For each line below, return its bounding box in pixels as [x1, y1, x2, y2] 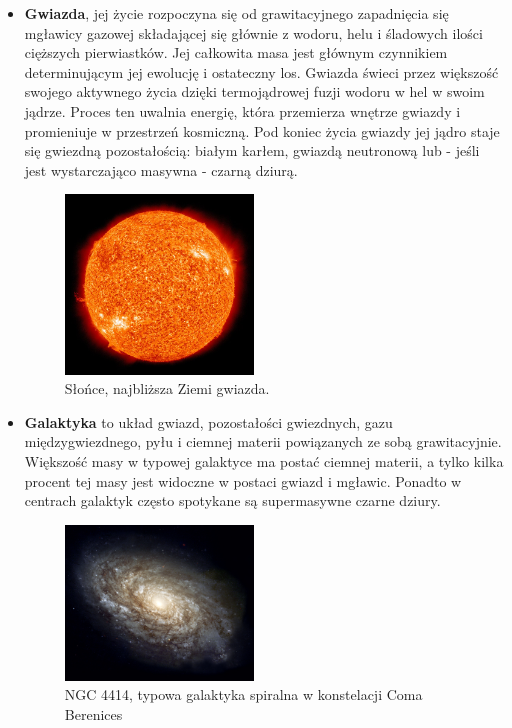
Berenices [64, 703, 123, 724]
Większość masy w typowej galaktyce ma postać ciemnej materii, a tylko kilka [24, 450, 504, 471]
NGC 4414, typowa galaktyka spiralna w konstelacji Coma [64, 684, 423, 705]
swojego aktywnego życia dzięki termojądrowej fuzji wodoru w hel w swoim [24, 81, 485, 102]
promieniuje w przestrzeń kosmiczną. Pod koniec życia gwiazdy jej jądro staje [24, 120, 500, 141]
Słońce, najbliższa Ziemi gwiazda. [64, 378, 270, 399]
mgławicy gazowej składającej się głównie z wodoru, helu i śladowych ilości [24, 22, 483, 43]
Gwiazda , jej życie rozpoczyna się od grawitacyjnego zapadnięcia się [24, 3, 449, 23]
